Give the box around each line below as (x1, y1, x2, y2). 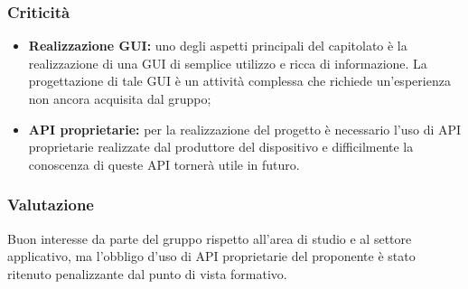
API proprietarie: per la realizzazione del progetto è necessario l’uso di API (28, 119, 462, 138)
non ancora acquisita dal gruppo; (28, 89, 211, 107)
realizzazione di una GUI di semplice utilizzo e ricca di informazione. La (28, 53, 427, 72)
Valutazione (7, 193, 94, 216)
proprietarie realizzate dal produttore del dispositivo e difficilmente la (28, 137, 414, 156)
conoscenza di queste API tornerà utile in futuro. (28, 154, 300, 173)
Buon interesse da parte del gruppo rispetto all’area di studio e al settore (7, 228, 412, 247)
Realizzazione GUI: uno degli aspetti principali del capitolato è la (28, 36, 407, 55)
